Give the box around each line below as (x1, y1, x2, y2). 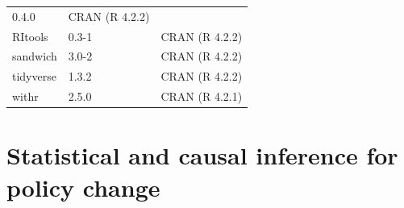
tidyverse (12, 68, 56, 85)
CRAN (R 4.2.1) (160, 88, 243, 105)
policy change (6, 170, 160, 203)
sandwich (12, 48, 57, 64)
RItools (12, 27, 48, 44)
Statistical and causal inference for (6, 139, 398, 172)
